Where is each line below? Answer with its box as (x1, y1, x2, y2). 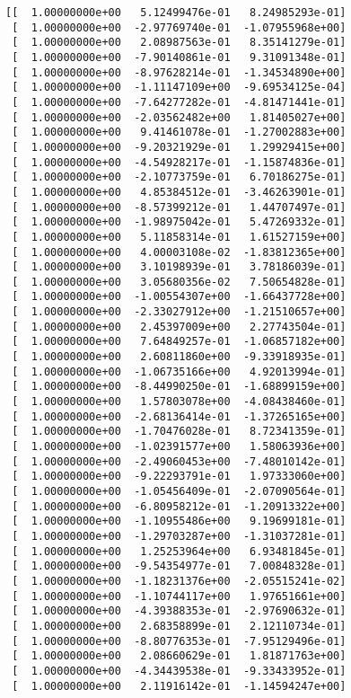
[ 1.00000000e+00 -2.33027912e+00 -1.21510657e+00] (12, 305, 347, 319)
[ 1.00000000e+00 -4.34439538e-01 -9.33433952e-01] (12, 664, 347, 677)
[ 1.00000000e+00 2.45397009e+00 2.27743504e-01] (12, 320, 347, 333)
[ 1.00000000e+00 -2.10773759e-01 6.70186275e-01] (12, 171, 347, 184)
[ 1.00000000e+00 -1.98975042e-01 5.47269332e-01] (12, 216, 347, 229)
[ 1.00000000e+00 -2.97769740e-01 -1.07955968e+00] (12, 21, 347, 34)
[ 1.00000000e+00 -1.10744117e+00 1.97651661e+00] (12, 589, 347, 603)
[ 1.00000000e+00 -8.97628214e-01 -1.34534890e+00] (12, 66, 347, 79)
